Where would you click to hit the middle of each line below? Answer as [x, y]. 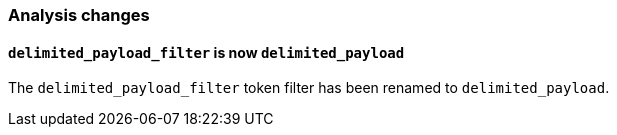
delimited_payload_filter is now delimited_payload [206, 52]
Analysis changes [79, 15]
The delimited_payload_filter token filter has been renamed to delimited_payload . [309, 88]
